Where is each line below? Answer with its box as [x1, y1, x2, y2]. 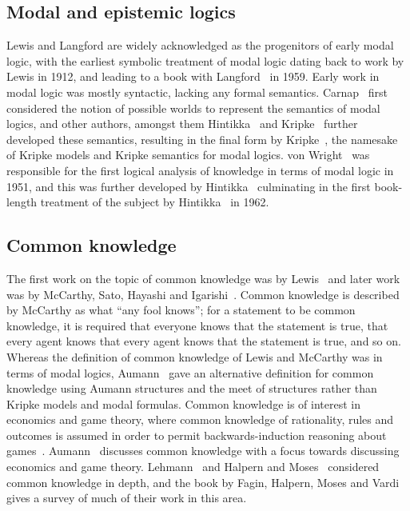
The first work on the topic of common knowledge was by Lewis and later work [6, 269, 400, 286]
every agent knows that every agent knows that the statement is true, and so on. [6, 333, 401, 349]
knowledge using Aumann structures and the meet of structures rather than [6, 380, 377, 397]
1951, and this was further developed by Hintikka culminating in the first [6, 178, 371, 194]
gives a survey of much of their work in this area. [6, 489, 247, 506]
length [6, 194, 38, 210]
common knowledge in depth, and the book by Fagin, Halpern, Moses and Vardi [6, 473, 400, 490]
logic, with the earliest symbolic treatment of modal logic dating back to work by [6, 52, 404, 69]
